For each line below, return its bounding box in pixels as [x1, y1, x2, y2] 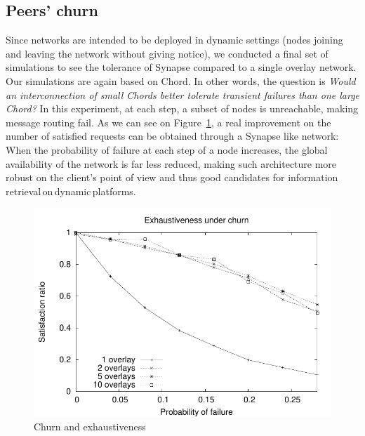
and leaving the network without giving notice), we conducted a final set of [6, 46, 328, 60]
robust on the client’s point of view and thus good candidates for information [6, 170, 338, 185]
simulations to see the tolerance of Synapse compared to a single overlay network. [6, 60, 357, 74]
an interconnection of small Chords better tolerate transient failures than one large [6, 87, 360, 102]
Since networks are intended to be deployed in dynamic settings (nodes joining [6, 32, 343, 47]
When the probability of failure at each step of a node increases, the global [6, 142, 328, 157]
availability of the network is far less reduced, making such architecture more [6, 156, 337, 171]
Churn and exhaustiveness [34, 418, 146, 433]
